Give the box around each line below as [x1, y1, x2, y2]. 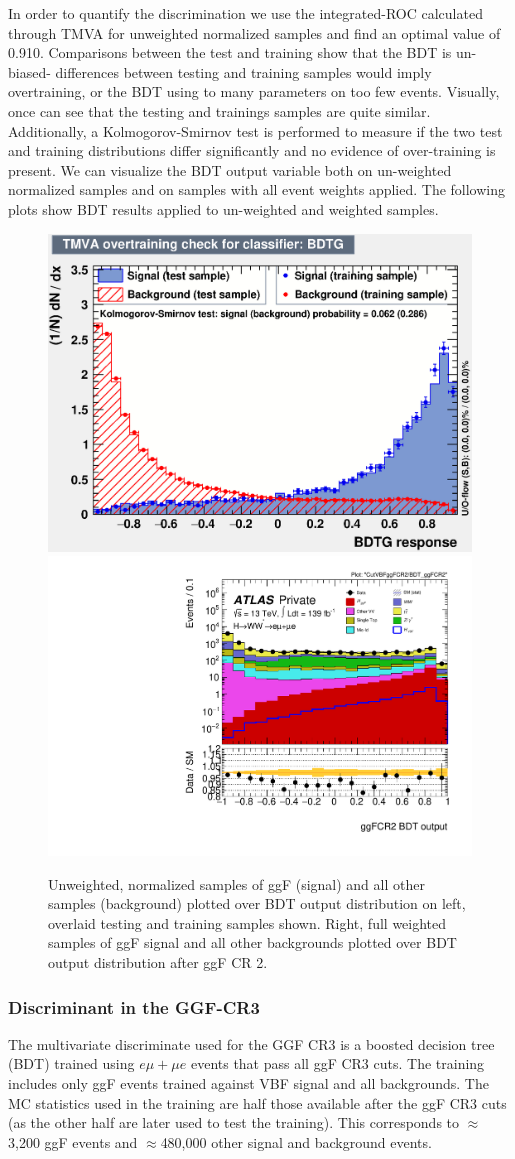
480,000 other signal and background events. [160, 1131, 432, 1152]
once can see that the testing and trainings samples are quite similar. [8, 100, 431, 121]
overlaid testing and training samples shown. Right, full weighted [48, 912, 447, 933]
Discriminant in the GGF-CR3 [8, 994, 260, 1019]
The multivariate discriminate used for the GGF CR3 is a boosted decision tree [8, 1033, 495, 1054]
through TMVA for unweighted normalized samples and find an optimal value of [8, 22, 501, 43]
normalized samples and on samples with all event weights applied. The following [8, 179, 506, 200]
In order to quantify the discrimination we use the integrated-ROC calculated [8, 3, 483, 23]
